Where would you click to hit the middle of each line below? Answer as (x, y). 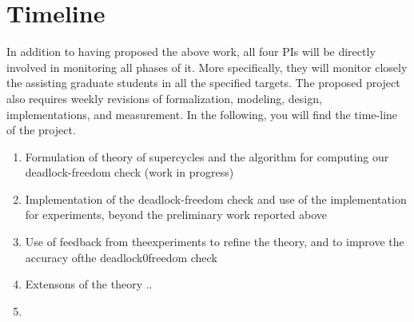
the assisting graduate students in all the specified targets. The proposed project (203, 83)
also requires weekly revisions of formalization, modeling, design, (164, 98)
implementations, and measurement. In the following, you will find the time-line (202, 114)
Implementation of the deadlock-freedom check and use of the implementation (216, 199)
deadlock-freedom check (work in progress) (129, 172)
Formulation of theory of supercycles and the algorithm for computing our (207, 156)
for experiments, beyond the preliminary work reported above (176, 215)
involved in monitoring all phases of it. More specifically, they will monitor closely (207, 67)
